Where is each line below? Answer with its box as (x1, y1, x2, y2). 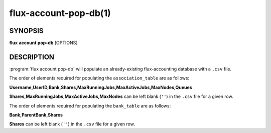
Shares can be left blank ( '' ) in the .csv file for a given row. (9, 121, 135, 127)
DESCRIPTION (9, 52, 55, 61)
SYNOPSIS (9, 26, 44, 35)
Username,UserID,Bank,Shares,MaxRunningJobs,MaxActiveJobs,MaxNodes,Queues (9, 84, 193, 90)
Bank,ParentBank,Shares (9, 111, 63, 117)
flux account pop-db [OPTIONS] (9, 40, 78, 46)
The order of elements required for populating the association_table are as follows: (9, 75, 190, 81)
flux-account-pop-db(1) (9, 7, 111, 18)
